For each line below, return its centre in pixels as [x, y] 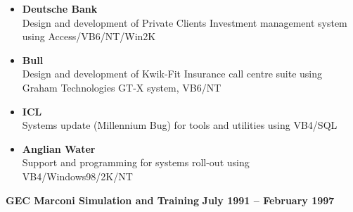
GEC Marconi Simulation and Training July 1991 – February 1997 [170, 200]
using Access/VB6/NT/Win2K [89, 36]
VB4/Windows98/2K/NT [77, 176]
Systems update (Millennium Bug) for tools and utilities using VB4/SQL [180, 125]
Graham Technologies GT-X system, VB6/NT [122, 87]
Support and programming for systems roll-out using [136, 162]
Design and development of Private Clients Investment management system [185, 22]
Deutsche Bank [60, 8]
